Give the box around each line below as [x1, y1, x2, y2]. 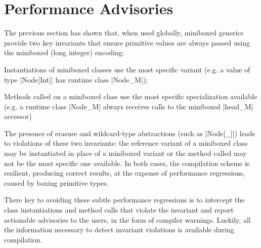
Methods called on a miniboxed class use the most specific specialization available [4, 91, 257, 102]
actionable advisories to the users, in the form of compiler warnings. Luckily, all [4, 214, 251, 225]
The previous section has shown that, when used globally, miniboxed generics [4, 27, 244, 38]
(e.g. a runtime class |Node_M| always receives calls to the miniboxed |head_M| [4, 101, 253, 111]
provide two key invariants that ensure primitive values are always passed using [4, 37, 250, 48]
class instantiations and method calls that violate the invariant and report [4, 204, 234, 215]
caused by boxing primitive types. [4, 177, 109, 188]
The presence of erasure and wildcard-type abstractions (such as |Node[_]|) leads [4, 128, 255, 138]
